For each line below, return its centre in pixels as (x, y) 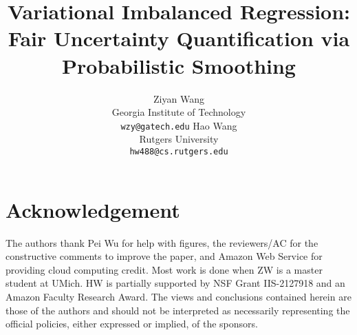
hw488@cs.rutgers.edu (179, 151)
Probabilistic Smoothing (179, 65)
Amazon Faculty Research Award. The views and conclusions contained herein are (178, 296)
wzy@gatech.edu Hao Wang (179, 125)
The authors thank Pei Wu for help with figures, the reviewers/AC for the (162, 242)
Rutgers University (179, 139)
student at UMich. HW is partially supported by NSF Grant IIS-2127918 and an (175, 283)
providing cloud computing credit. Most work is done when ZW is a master (164, 269)
